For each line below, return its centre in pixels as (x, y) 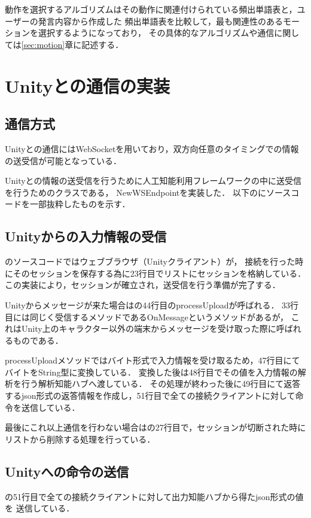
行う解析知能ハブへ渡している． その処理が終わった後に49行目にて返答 (161, 384)
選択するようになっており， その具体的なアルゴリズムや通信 (156, 33)
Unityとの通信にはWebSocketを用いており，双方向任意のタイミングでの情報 (152, 148)
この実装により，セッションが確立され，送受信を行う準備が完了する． (143, 285)
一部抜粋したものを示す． (80, 204)
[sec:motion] (43, 44)
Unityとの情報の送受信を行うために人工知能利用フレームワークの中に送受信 (153, 181)
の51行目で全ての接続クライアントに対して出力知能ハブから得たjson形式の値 (154, 496)
